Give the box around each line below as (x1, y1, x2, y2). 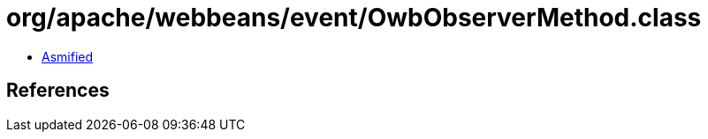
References (6, 79, 110, 102)
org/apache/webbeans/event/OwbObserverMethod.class (6, 3, 702, 33)
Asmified (42, 48, 94, 64)
